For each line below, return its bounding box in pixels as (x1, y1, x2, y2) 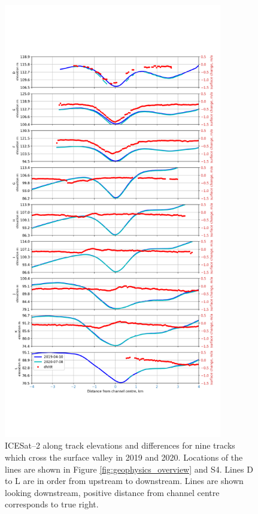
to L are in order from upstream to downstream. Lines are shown (5, 474, 244, 487)
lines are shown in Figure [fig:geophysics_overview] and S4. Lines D (5, 462, 253, 475)
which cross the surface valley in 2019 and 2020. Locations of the (5, 450, 243, 463)
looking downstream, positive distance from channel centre (5, 486, 220, 498)
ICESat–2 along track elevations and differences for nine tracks (5, 439, 235, 452)
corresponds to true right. (5, 498, 99, 510)
